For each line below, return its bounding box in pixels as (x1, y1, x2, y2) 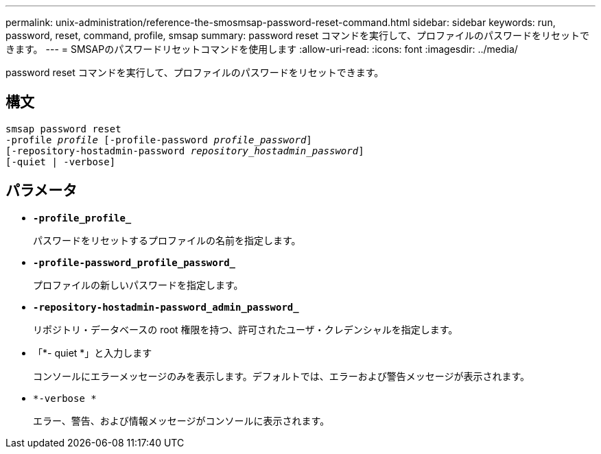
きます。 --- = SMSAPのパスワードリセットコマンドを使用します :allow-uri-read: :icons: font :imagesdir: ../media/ (5, 43, 518, 55)
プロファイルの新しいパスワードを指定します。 (33, 278, 244, 291)
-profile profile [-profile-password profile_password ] (5, 134, 312, 145)
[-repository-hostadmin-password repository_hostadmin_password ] (5, 145, 364, 156)
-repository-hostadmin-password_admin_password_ (33, 301, 299, 313)
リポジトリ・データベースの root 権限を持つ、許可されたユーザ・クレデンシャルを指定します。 (33, 323, 458, 335)
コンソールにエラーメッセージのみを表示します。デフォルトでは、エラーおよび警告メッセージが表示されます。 (33, 370, 530, 382)
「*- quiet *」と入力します (33, 346, 152, 359)
